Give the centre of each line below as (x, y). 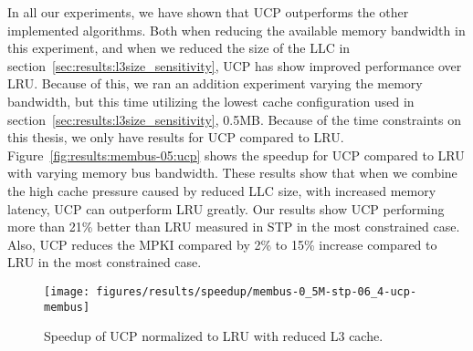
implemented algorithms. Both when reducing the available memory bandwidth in (236, 30)
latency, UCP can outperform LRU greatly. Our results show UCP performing (226, 208)
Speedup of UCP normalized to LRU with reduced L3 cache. (214, 336)
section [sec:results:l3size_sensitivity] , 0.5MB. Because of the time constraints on (235, 119)
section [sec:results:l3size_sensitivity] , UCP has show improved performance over (235, 65)
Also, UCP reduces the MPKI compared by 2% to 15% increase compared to (222, 244)
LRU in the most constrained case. (105, 262)
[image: (67, 291)
